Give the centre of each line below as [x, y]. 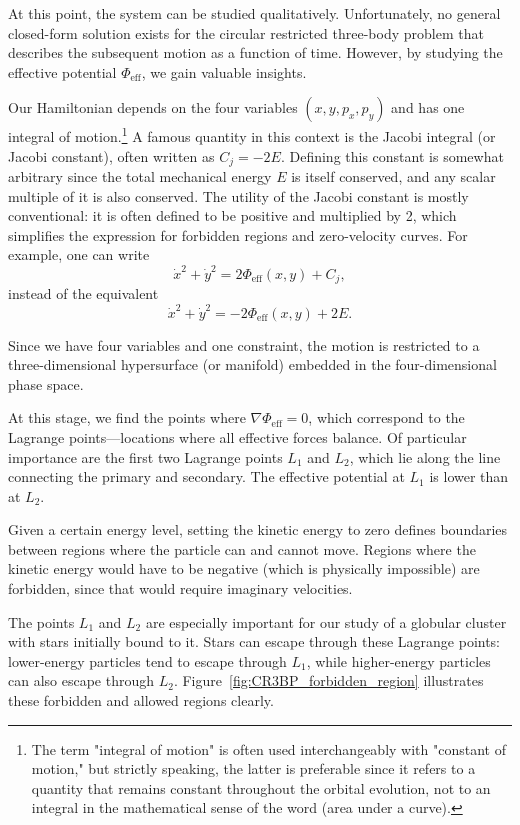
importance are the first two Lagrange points [145, 456]
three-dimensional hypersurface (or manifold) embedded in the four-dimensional [252, 364]
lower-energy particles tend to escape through [147, 660]
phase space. [46, 383]
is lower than [469, 476]
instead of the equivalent [83, 293]
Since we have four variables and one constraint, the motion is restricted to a [244, 344]
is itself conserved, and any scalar [393, 176]
